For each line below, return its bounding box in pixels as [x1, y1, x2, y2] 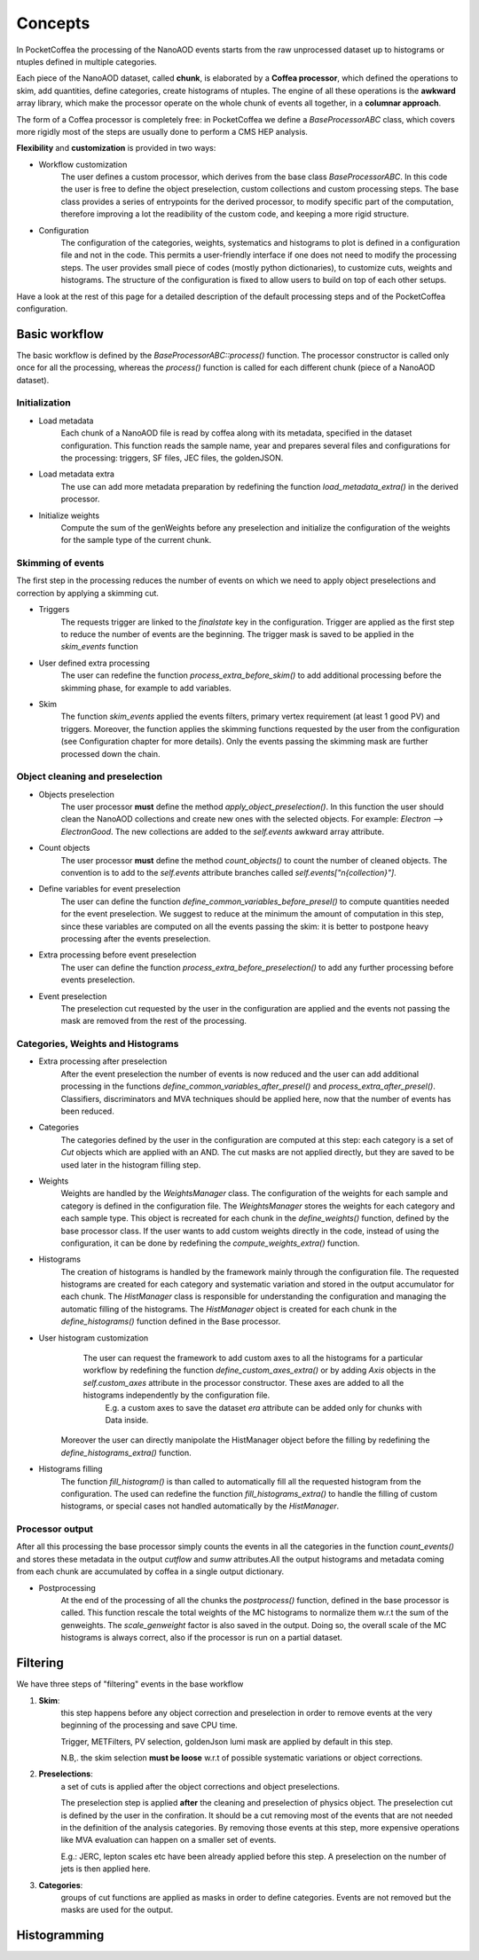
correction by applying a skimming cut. [16, 587, 160, 598]
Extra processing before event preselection [38, 949, 197, 960]
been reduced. [60, 1106, 114, 1117]
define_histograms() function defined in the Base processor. [60, 1316, 281, 1326]
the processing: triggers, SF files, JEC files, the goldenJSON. [60, 453, 284, 463]
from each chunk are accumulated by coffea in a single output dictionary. [16, 1566, 285, 1577]
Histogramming [16, 1928, 105, 1943]
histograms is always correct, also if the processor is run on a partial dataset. [60, 1633, 343, 1643]
